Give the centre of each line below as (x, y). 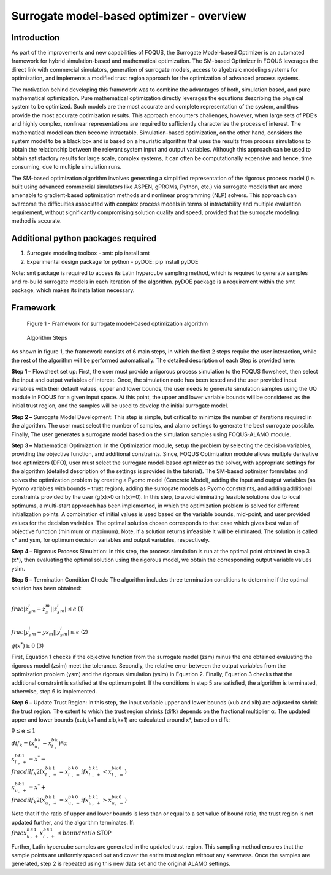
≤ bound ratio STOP (84, 833)
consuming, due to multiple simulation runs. (67, 167)
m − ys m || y (46, 633)
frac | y (20, 632)
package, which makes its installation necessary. (73, 290)
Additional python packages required (84, 238)
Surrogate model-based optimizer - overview (129, 16)
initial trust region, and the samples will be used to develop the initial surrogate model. (120, 406)
